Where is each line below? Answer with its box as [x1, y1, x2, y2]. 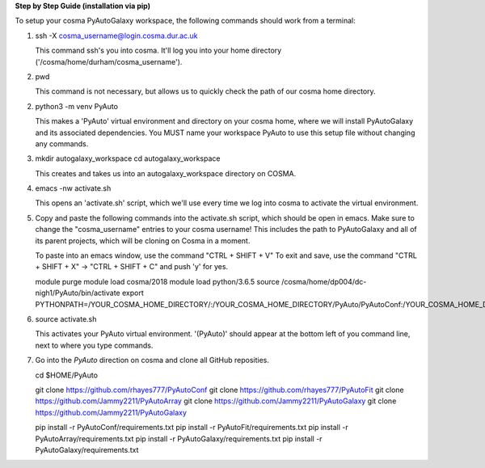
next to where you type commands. [35, 340, 154, 350]
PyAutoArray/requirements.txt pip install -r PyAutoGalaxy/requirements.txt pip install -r [35, 433, 323, 444]
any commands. [35, 138, 89, 149]
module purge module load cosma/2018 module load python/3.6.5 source [35, 276, 280, 286]
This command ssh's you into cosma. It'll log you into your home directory [35, 45, 282, 56]
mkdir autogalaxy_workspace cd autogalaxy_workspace [35, 154, 221, 163]
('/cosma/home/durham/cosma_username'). [35, 57, 183, 66]
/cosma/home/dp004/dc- [281, 276, 367, 286]
